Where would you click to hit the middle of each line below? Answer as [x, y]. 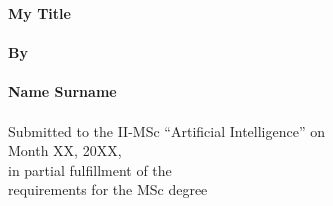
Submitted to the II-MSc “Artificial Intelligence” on [166, 130]
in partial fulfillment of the [90, 169]
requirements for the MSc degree [108, 189]
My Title [39, 13]
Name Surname [62, 91]
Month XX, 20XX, [65, 150]
